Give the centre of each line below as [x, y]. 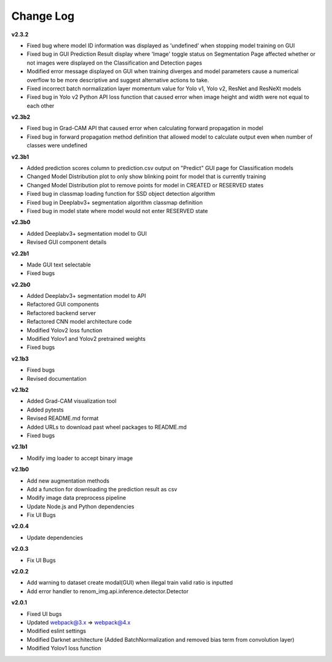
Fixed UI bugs [44, 613]
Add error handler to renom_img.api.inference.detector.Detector [108, 591]
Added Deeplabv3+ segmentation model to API [86, 296]
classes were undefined [57, 146]
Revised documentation [57, 378]
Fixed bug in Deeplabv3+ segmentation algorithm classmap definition [115, 202]
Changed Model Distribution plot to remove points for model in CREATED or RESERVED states [145, 185]
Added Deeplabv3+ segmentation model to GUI [87, 233]
